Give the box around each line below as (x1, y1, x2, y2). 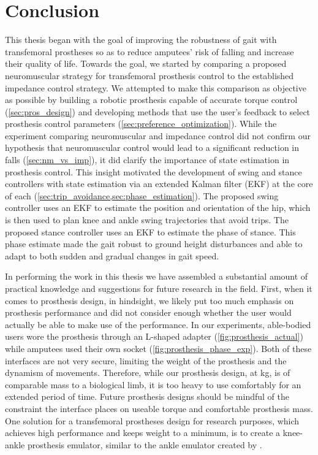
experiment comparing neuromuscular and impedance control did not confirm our (5, 129, 311, 142)
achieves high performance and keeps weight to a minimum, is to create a (5, 426, 281, 439)
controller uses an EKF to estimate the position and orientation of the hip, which (5, 201, 311, 214)
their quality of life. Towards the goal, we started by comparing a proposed (5, 57, 287, 70)
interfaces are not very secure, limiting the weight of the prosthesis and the (5, 354, 287, 367)
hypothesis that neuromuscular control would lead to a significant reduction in (5, 141, 300, 154)
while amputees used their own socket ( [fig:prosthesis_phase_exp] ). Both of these (5, 342, 312, 354)
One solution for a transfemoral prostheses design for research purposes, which (5, 414, 300, 427)
